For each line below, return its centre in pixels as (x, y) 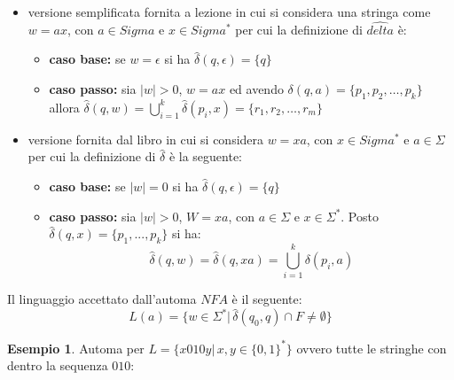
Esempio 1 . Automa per (76, 348)
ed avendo (256, 89)
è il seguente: (267, 299)
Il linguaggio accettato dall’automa (102, 299)
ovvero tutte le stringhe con (372, 348)
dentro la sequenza (58, 365)
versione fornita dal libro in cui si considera (146, 139)
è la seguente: (206, 156)
